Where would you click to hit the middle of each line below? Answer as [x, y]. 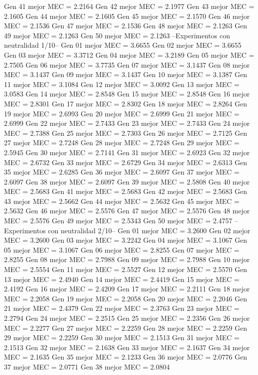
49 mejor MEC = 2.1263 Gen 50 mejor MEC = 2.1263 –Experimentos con [117, 35]
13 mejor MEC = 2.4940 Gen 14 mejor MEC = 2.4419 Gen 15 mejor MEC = [122, 279]
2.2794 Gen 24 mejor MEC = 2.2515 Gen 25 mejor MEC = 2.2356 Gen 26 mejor [127, 318]
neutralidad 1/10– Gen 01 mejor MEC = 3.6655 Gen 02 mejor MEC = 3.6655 [123, 45]
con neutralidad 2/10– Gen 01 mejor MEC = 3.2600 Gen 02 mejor [149, 230]
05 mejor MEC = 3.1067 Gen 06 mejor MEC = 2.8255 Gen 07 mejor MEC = [122, 249]
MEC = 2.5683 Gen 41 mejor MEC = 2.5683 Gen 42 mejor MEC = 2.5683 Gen [126, 191]
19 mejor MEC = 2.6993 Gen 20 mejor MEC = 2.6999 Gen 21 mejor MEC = [122, 113]
